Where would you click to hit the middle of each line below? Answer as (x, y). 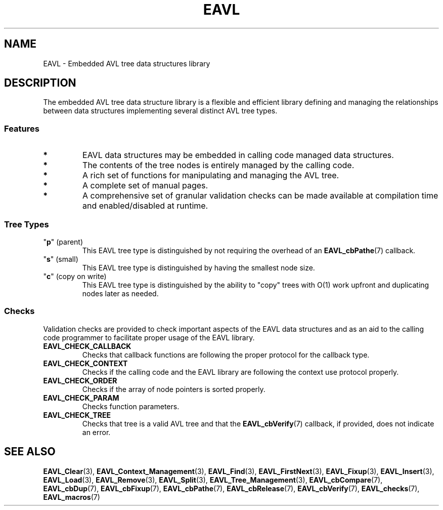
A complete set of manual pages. (145, 186)
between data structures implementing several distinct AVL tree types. (160, 111)
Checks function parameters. (131, 406)
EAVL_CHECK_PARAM (81, 398)
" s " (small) (61, 259)
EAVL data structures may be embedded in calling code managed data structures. (238, 155)
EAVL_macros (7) (72, 497)
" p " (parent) (63, 242)
